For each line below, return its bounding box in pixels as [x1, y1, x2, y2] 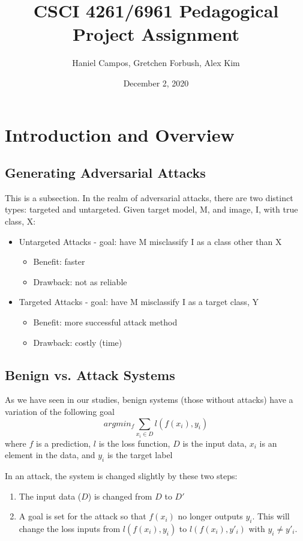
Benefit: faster [33, 255, 85, 268]
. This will [252, 510, 290, 522]
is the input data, [182, 437, 247, 449]
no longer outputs [178, 510, 243, 522]
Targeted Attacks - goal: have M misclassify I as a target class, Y [19, 295, 259, 308]
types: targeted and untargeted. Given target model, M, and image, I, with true [5, 203, 298, 216]
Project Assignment [72, 22, 240, 46]
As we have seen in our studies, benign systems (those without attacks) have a [5, 393, 293, 406]
